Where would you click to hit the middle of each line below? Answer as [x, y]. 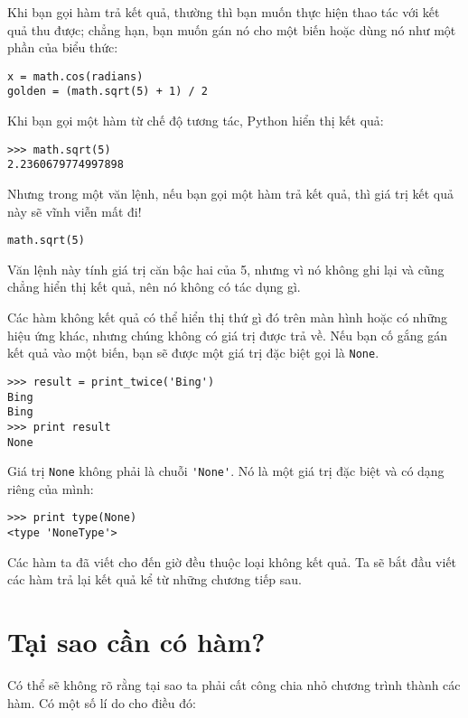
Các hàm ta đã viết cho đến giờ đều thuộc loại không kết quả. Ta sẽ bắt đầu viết [232, 561]
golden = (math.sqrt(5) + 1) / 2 [108, 92]
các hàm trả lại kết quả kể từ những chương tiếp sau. [155, 579]
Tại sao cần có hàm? [136, 642]
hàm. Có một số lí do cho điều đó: [102, 702]
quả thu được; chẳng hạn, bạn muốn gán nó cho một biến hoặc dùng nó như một [232, 29]
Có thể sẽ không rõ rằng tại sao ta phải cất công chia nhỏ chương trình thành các [234, 685]
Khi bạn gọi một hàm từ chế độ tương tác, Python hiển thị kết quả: [196, 121]
